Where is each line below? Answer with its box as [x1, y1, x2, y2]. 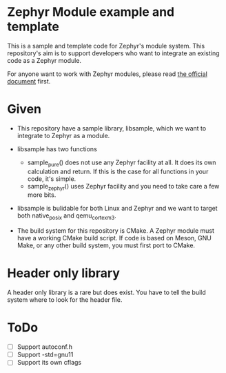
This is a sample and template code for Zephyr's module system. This [7, 41, 205, 50]
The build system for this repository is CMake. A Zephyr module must [17, 227, 215, 235]
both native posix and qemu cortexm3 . [17, 211, 117, 222]
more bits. [27, 191, 56, 199]
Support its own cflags [17, 358, 81, 367]
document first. [7, 77, 51, 85]
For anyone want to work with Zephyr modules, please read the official [7, 70, 208, 78]
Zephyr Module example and [7, 4, 175, 20]
